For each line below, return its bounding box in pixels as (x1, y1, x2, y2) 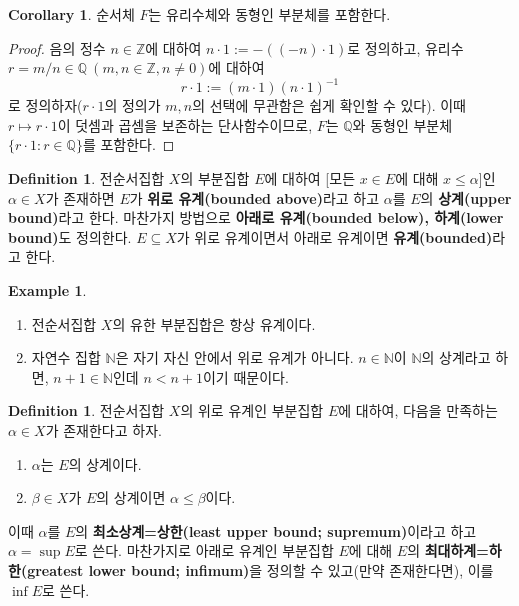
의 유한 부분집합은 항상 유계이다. (112, 313, 316, 334)
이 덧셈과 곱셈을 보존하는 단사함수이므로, (57, 114, 313, 135)
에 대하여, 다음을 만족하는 (338, 400, 498, 421)
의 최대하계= (407, 540, 489, 561)
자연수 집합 (31, 347, 101, 368)
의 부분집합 (180, 168, 250, 189)
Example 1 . (8, 280, 87, 301)
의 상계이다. (68, 453, 142, 474)
